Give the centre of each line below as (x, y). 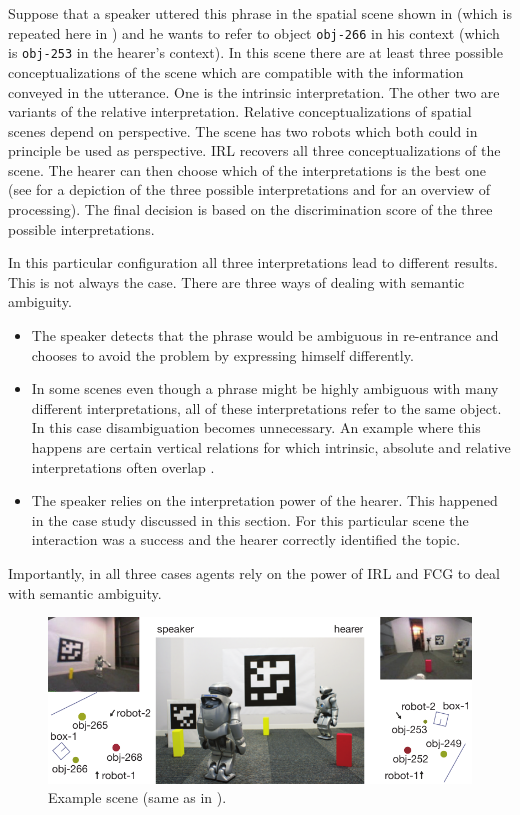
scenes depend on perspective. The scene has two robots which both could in (243, 130)
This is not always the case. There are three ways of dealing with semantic (236, 281)
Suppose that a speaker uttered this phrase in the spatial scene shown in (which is (260, 13)
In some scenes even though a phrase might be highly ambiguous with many (265, 388)
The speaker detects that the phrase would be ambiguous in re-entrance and (265, 335)
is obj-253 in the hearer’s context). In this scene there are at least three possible (255, 52)
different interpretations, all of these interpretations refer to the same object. (266, 407)
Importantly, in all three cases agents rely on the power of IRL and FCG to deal (254, 572)
